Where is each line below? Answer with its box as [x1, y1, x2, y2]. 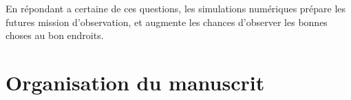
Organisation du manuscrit [6, 68, 265, 96]
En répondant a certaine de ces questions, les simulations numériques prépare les [6, 1, 346, 15]
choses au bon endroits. [6, 28, 104, 42]
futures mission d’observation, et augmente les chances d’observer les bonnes [6, 14, 328, 29]
